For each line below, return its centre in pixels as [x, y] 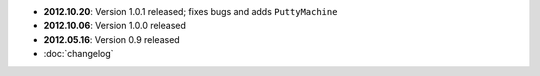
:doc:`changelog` [78, 54]
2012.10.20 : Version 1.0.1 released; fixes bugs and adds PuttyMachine [190, 11]
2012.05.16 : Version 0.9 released [111, 39]
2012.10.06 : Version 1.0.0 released [115, 26]
